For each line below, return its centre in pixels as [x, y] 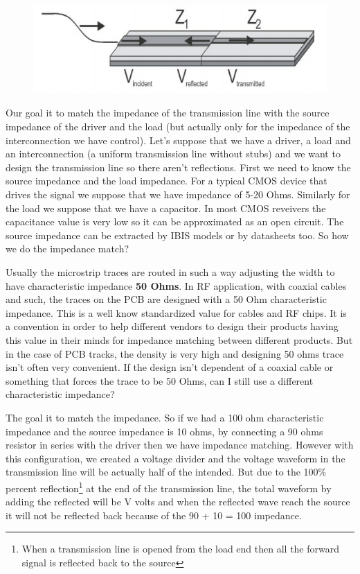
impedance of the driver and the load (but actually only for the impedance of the [178, 127]
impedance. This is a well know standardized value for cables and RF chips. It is [176, 312]
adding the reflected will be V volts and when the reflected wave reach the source [178, 502]
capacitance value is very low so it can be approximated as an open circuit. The [175, 221]
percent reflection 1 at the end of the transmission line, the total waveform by [169, 487]
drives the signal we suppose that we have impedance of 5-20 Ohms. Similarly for [178, 194]
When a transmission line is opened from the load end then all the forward [181, 549]
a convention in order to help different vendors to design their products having [172, 326]
